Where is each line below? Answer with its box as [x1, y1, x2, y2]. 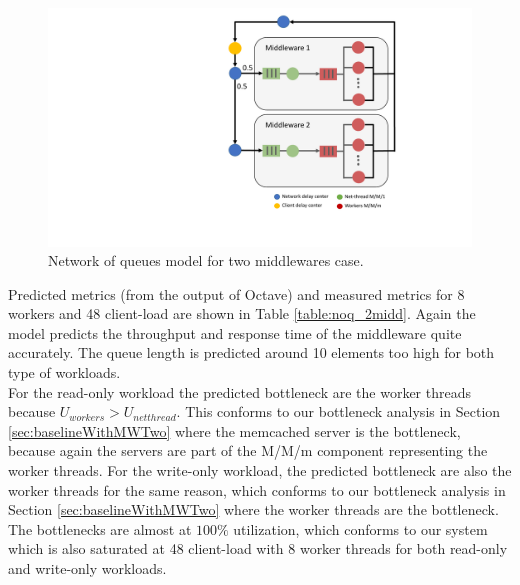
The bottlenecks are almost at [8, 518, 192, 539]
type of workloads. [8, 362, 121, 383]
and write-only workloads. [8, 558, 167, 578]
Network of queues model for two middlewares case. [48, 250, 364, 271]
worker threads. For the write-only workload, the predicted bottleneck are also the [8, 460, 512, 481]
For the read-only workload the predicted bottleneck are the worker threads [8, 381, 471, 402]
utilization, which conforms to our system [233, 518, 488, 539]
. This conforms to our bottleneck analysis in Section [176, 401, 501, 422]
